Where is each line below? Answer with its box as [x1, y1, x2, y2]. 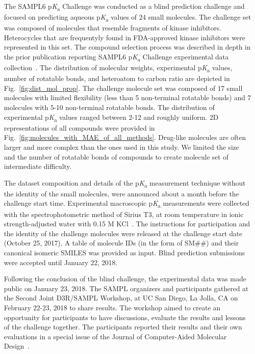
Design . [4, 341, 30, 351]
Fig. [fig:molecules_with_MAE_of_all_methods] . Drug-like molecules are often [4, 132, 246, 142]
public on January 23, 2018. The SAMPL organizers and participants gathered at [4, 283, 249, 293]
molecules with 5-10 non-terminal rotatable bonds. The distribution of [4, 102, 215, 112]
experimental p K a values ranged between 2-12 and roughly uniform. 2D [4, 111, 219, 123]
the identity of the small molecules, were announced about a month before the [4, 188, 239, 198]
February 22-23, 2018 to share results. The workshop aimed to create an [4, 302, 221, 312]
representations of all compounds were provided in [4, 122, 155, 133]
